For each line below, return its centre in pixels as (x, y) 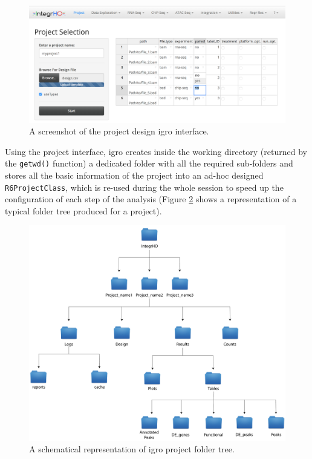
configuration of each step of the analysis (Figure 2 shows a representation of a (151, 199)
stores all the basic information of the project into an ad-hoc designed (134, 175)
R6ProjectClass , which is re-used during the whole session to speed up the (144, 187)
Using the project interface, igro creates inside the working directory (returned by (156, 151)
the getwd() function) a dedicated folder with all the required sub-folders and (149, 163)
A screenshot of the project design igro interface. (119, 131)
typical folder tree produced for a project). (83, 210)
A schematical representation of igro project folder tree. (132, 449)
